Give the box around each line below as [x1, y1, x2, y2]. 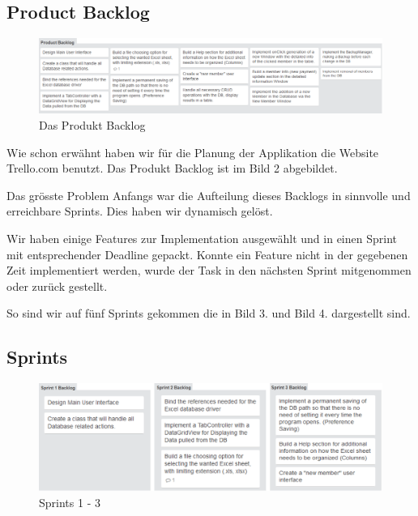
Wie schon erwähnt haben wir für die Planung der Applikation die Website [6, 143, 379, 160]
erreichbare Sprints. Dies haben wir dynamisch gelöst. [6, 203, 273, 220]
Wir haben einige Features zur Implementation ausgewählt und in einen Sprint [6, 229, 397, 246]
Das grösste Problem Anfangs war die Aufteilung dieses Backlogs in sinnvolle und [6, 186, 411, 203]
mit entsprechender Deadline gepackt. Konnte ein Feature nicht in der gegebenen [6, 245, 408, 262]
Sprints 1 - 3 [39, 493, 100, 510]
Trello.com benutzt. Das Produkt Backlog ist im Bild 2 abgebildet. [6, 160, 338, 177]
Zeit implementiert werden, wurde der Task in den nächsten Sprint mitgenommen [6, 262, 412, 279]
